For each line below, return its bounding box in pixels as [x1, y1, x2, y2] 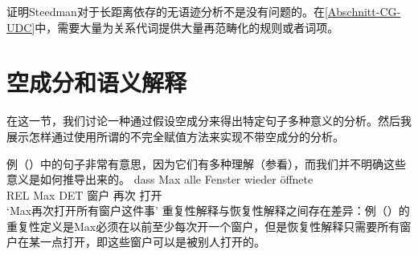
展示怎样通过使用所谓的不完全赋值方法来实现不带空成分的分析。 [6, 127, 344, 144]
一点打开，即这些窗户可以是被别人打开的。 [39, 233, 265, 250]
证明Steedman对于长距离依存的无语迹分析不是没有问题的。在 [6, 3, 325, 19]
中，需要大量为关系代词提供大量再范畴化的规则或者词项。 [35, 18, 339, 35]
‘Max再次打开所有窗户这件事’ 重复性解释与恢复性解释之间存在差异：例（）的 [6, 202, 410, 219]
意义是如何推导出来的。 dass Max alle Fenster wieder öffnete [6, 171, 313, 188]
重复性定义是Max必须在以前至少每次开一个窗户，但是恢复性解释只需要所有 [6, 217, 400, 234]
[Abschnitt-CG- [324, 3, 401, 19]
